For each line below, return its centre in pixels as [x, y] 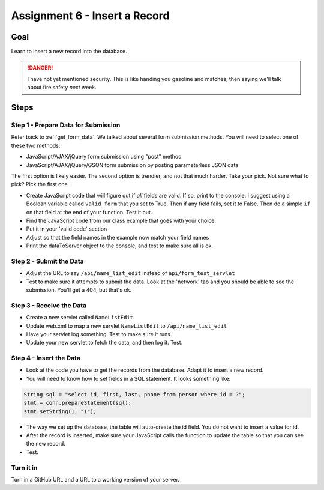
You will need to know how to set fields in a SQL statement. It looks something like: [128, 378]
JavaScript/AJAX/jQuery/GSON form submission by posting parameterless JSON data [132, 165]
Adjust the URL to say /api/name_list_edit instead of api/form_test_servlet [130, 273]
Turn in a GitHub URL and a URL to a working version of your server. [95, 479]
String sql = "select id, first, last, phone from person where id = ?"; [134, 394]
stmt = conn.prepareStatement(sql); [78, 403]
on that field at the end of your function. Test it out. [89, 212]
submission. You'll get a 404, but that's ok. [79, 290]
